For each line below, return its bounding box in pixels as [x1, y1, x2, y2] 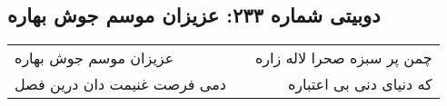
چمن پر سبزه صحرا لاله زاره [254, 47, 432, 69]
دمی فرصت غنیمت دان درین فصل [15, 73, 226, 95]
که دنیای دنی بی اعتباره [287, 73, 432, 95]
